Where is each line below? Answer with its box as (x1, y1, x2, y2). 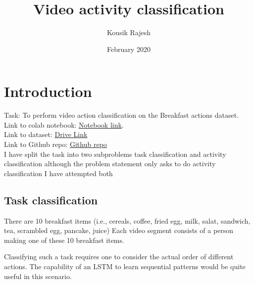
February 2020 (107, 44, 151, 54)
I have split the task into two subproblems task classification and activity (4, 148, 226, 159)
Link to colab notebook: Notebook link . (4, 119, 124, 130)
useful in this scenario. (4, 271, 72, 281)
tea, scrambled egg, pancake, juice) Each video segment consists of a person (4, 225, 234, 236)
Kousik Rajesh (106, 27, 151, 38)
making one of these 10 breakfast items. (4, 235, 124, 245)
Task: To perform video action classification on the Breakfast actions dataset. (4, 110, 239, 120)
